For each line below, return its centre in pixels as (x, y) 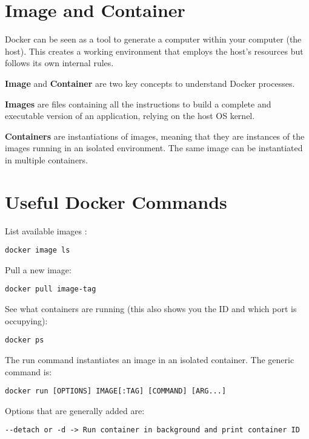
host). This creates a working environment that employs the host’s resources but (154, 51)
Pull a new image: (38, 269)
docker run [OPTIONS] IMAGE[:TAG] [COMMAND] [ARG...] (116, 391)
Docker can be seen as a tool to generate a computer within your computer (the (153, 39)
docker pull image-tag (51, 289)
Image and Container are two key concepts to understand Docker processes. (150, 83)
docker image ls (38, 250)
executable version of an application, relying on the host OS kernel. (130, 116)
